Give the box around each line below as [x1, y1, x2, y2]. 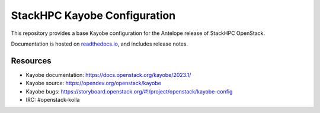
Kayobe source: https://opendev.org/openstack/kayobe [25, 80, 161, 87]
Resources [11, 56, 52, 66]
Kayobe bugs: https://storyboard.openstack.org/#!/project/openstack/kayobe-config [25, 88, 233, 95]
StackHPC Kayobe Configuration [11, 9, 176, 22]
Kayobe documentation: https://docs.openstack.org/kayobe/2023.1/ [25, 71, 191, 78]
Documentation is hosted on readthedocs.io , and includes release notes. [11, 40, 188, 47]
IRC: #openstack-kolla [25, 96, 80, 104]
